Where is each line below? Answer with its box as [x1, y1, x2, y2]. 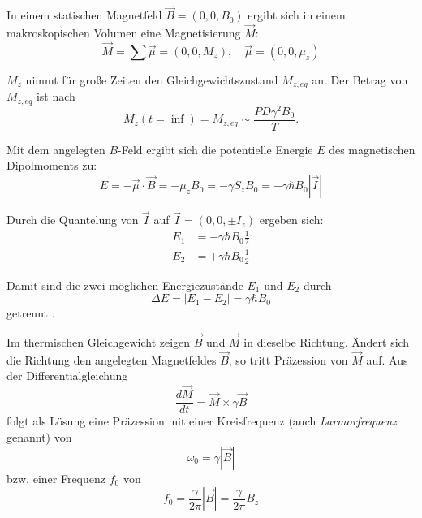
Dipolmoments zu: [6, 157, 97, 174]
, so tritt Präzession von [228, 351, 348, 368]
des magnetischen [329, 140, 416, 158]
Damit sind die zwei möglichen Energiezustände [6, 276, 243, 293]
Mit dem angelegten [6, 140, 105, 158]
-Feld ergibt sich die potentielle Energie [118, 140, 313, 158]
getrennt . [6, 304, 55, 322]
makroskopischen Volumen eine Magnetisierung [6, 24, 241, 41]
